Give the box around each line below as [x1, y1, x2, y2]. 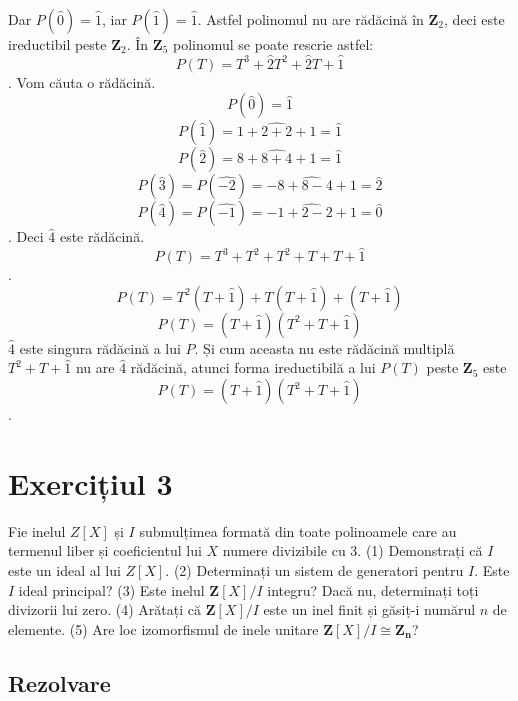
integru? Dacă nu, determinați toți [267, 579, 479, 600]
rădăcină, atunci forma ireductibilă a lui [130, 357, 376, 378]
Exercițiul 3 [8, 462, 173, 503]
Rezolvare [8, 667, 111, 698]
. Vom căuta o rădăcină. [8, 71, 156, 92]
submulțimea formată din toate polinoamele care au [139, 520, 457, 541]
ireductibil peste [8, 34, 107, 54]
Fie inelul [8, 520, 66, 541]
